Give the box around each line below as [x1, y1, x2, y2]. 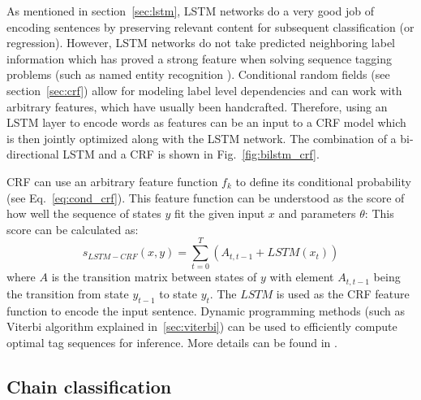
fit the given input [174, 205, 265, 222]
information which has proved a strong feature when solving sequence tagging [6, 50, 392, 67]
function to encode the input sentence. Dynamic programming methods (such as [6, 302, 405, 319]
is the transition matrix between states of [51, 268, 257, 285]
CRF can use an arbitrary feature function [6, 172, 218, 189]
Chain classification [6, 373, 172, 398]
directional [6, 146, 59, 163]
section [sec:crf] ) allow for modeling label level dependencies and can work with [6, 81, 402, 98]
